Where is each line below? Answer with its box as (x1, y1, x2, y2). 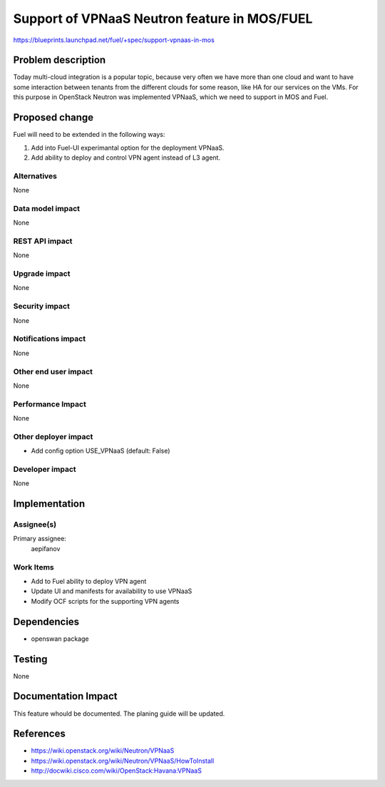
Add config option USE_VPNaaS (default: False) (31, 446, 170, 456)
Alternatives (13, 171, 57, 181)
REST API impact (13, 236, 73, 246)
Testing (13, 653, 48, 665)
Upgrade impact (13, 269, 71, 279)
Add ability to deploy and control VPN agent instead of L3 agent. (31, 153, 221, 162)
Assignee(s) (13, 520, 57, 530)
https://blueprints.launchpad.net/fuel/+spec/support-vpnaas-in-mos (13, 36, 215, 44)
